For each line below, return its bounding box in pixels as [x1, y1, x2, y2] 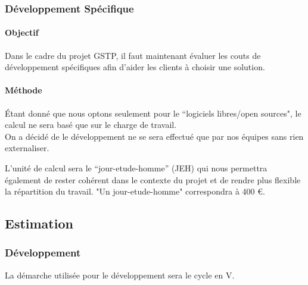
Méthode [5, 84, 42, 96]
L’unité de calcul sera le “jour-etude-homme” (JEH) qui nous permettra [5, 162, 267, 174]
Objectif [5, 26, 39, 39]
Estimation [5, 214, 73, 233]
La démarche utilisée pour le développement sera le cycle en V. [5, 268, 235, 281]
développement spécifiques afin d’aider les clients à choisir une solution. [5, 61, 265, 73]
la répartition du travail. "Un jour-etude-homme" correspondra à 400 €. [5, 185, 265, 198]
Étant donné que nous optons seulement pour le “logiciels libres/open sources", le [5, 107, 301, 119]
